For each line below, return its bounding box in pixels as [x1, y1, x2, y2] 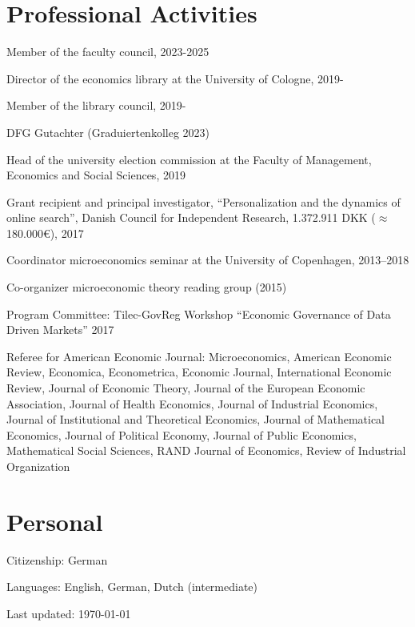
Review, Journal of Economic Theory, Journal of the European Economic [6, 380, 365, 396]
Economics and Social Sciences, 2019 [6, 167, 186, 183]
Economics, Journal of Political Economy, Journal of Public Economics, [6, 426, 357, 443]
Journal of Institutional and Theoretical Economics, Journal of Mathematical [6, 411, 385, 428]
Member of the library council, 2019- [6, 97, 186, 114]
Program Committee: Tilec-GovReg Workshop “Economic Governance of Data [6, 305, 391, 322]
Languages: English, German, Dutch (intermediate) [6, 578, 257, 595]
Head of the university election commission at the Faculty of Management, [6, 151, 372, 167]
